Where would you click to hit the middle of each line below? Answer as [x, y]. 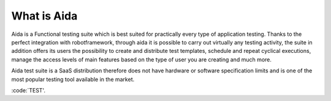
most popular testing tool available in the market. [73, 79]
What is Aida [44, 16]
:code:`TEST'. [29, 90]
